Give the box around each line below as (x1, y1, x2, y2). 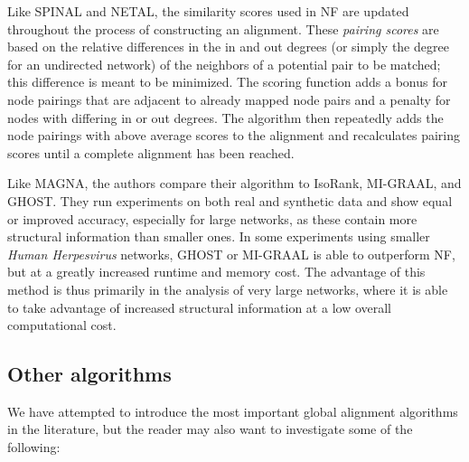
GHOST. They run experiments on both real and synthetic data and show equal (7, 191, 453, 210)
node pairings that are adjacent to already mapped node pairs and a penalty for (7, 90, 451, 108)
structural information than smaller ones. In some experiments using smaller (7, 227, 430, 246)
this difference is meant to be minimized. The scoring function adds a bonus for (7, 72, 447, 91)
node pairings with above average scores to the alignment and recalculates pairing (7, 126, 460, 145)
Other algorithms (7, 360, 172, 388)
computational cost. (7, 316, 117, 335)
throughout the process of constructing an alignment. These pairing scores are (7, 19, 439, 38)
